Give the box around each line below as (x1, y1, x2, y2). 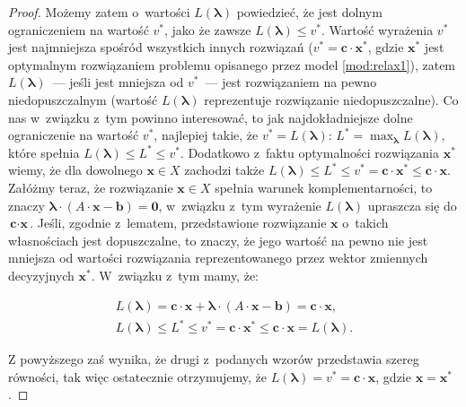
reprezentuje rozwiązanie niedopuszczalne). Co (204, 90, 459, 108)
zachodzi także (184, 160, 265, 179)
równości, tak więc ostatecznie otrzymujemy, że (8, 367, 267, 385)
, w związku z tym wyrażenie (158, 195, 321, 214)
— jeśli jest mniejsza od (52, 73, 184, 91)
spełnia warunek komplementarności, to (215, 178, 433, 196)
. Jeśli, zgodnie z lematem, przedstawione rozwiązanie (30, 213, 327, 232)
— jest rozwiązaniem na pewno (205, 73, 377, 91)
